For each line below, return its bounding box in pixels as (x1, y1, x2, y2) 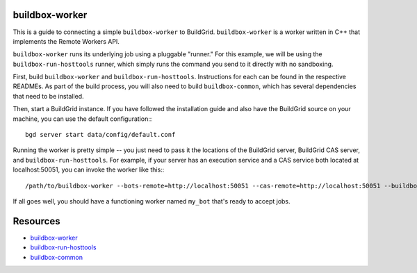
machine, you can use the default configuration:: (13, 115, 152, 123)
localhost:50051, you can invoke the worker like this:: (13, 165, 165, 174)
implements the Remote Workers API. (13, 37, 120, 45)
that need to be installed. (13, 92, 84, 100)
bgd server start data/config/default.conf (25, 131, 176, 139)
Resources (13, 215, 60, 227)
